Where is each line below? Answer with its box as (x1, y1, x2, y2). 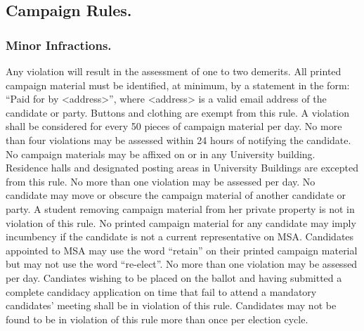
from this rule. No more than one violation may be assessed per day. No (6, 174, 316, 188)
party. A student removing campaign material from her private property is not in (6, 201, 355, 216)
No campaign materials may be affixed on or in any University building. (6, 146, 316, 161)
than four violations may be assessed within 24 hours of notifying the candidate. (6, 132, 351, 147)
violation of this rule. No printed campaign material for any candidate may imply (6, 215, 356, 230)
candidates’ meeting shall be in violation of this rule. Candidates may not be (6, 298, 337, 313)
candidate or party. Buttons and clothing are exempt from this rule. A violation (6, 105, 350, 119)
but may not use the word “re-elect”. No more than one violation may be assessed (6, 257, 358, 271)
